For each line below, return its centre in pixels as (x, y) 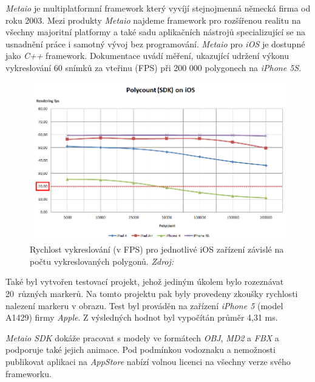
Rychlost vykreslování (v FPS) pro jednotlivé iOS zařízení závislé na (157, 249)
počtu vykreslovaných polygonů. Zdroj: (102, 261)
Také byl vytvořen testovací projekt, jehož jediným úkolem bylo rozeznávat (145, 281)
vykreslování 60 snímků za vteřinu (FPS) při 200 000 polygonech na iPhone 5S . (154, 67)
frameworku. (29, 373)
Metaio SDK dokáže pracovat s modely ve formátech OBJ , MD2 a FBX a (142, 337)
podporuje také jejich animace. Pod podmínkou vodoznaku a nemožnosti (141, 350)
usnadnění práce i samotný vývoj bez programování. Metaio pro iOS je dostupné (155, 43)
